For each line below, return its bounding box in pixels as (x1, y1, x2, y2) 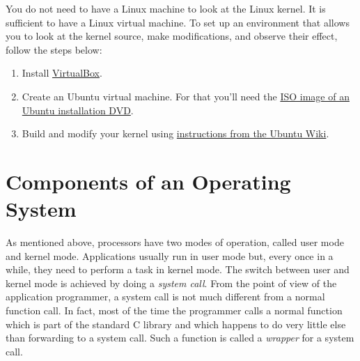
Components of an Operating (6, 167, 291, 195)
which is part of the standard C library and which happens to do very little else (6, 316, 346, 331)
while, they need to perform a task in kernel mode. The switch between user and (6, 262, 350, 277)
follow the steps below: (6, 42, 102, 56)
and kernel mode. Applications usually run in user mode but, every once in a (6, 248, 334, 263)
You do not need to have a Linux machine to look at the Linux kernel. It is (6, 1, 326, 15)
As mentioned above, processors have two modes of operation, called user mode (6, 235, 344, 249)
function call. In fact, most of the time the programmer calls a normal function (6, 303, 343, 318)
